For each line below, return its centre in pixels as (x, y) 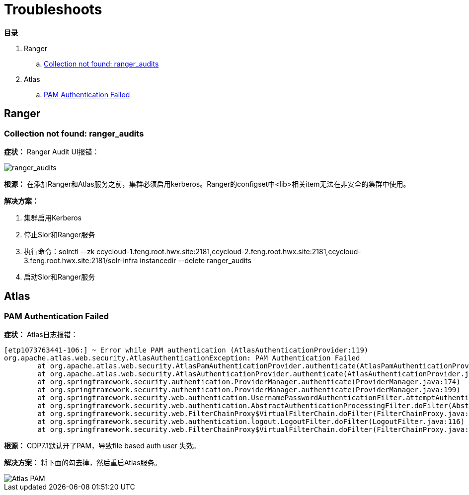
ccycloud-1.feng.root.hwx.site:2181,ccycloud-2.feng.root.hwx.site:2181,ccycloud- (229, 251)
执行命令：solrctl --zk (59, 251)
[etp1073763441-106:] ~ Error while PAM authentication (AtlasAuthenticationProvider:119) (186, 350)
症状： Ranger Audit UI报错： (52, 151)
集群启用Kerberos (53, 217)
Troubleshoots (53, 9)
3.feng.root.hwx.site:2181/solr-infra (81, 260)
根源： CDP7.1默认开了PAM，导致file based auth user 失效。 (102, 446)
